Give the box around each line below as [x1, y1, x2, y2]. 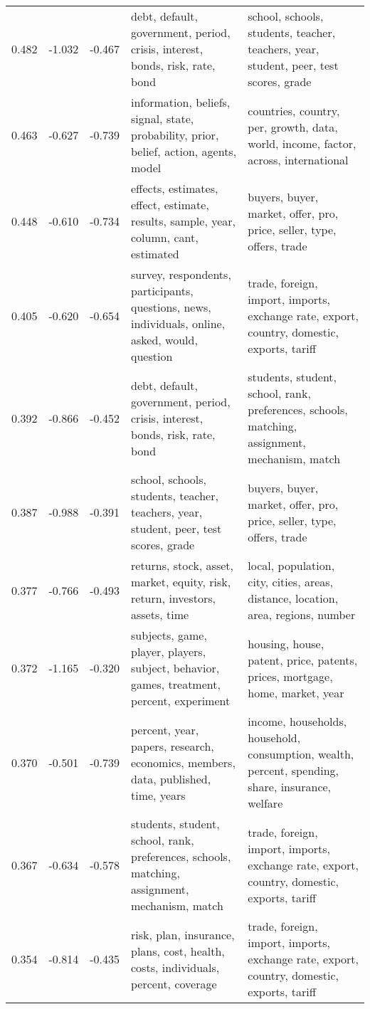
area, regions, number [248, 606, 356, 623]
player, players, [131, 643, 206, 660]
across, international [248, 151, 349, 168]
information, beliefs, [131, 94, 231, 110]
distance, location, [248, 590, 339, 606]
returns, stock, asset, [131, 557, 233, 574]
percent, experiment [131, 692, 231, 709]
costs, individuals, [131, 958, 220, 976]
